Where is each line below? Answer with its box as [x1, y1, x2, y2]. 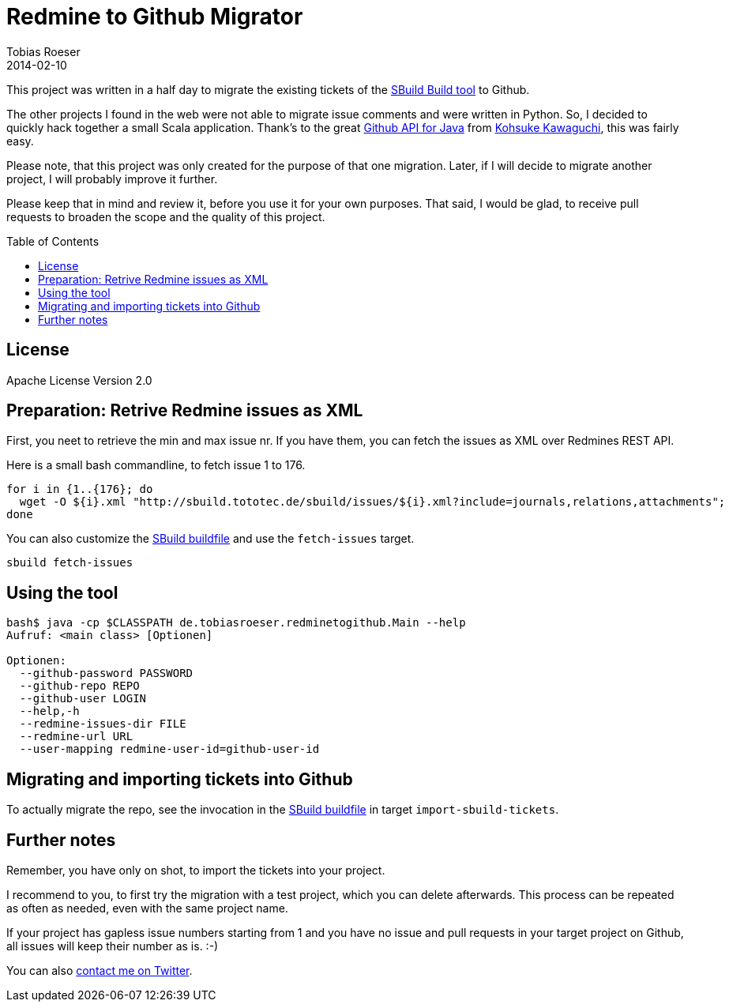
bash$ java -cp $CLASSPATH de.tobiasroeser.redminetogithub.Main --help [6, 616, 466, 630]
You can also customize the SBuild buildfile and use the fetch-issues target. [6, 532, 415, 546]
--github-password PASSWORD [19, 667, 194, 680]
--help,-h [19, 705, 80, 718]
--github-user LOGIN [19, 692, 147, 705]
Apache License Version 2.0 [6, 373, 152, 387]
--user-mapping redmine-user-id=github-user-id [19, 743, 320, 756]
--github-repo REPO [19, 679, 140, 693]
